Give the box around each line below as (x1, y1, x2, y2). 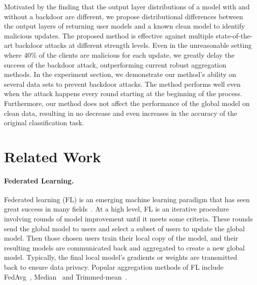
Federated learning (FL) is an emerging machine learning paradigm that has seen (4, 194, 250, 204)
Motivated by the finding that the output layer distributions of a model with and (4, 1, 250, 11)
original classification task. (4, 117, 84, 128)
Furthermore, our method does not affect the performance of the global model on (4, 98, 250, 108)
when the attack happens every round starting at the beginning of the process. (4, 88, 242, 99)
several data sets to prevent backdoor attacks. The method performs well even (4, 78, 241, 89)
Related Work (4, 146, 101, 166)
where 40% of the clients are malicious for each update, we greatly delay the (4, 49, 235, 60)
